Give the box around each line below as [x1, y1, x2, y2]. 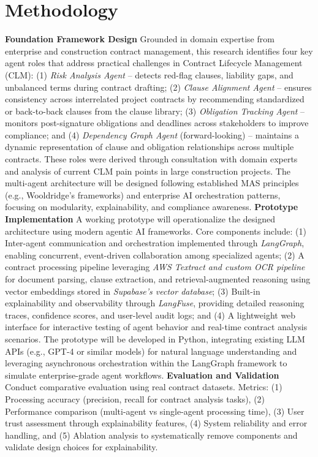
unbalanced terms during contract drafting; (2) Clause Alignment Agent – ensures [5, 80, 312, 93]
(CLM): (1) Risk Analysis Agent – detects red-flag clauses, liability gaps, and [5, 68, 293, 81]
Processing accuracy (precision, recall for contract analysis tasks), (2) [5, 392, 265, 405]
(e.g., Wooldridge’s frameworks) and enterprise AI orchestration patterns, [5, 188, 281, 201]
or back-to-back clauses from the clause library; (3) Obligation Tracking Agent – [5, 104, 305, 117]
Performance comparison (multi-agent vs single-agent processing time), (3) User [5, 404, 305, 417]
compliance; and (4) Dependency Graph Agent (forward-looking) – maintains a [5, 128, 299, 141]
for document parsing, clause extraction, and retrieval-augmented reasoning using [5, 273, 311, 285]
